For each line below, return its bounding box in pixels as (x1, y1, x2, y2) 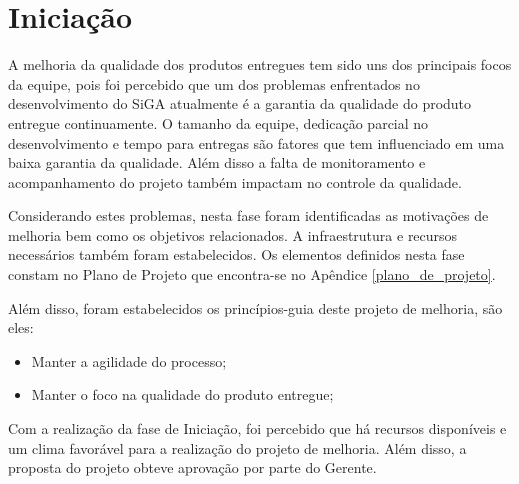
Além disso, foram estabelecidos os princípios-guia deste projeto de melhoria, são (8, 297, 503, 318)
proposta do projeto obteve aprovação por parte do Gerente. (8, 457, 377, 478)
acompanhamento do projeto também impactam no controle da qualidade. (8, 171, 462, 192)
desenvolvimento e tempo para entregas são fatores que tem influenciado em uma (8, 132, 505, 153)
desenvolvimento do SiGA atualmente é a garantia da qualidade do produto (8, 93, 472, 114)
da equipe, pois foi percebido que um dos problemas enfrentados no (8, 73, 420, 94)
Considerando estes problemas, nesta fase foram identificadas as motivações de (8, 205, 489, 226)
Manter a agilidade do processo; (31, 350, 227, 371)
